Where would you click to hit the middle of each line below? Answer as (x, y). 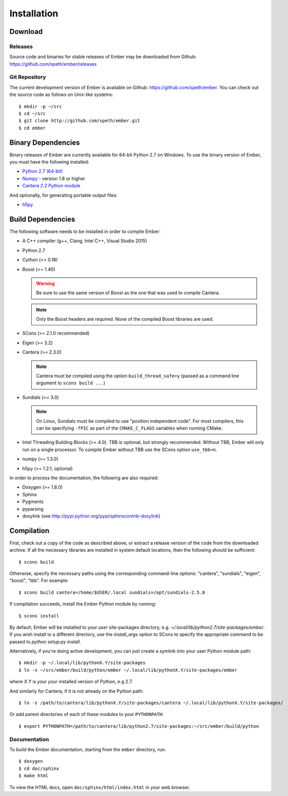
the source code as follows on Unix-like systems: (61, 94)
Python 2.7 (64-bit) (43, 171)
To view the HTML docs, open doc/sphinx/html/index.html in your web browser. (100, 787)
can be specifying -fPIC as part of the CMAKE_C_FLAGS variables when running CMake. (129, 428)
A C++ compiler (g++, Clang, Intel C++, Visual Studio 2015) (85, 241)
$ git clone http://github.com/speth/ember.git (79, 121)
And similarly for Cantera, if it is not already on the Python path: (77, 691)
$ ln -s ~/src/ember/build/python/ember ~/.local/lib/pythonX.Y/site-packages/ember (128, 670)
